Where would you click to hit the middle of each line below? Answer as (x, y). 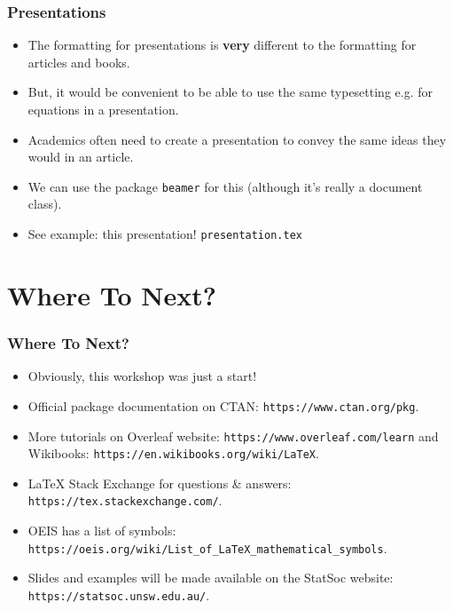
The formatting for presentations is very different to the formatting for (222, 45)
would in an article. (81, 157)
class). (45, 204)
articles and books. (79, 62)
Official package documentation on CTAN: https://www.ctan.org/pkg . (223, 405)
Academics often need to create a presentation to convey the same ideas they (237, 139)
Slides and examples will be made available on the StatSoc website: (211, 578)
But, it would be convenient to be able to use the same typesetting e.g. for (230, 92)
